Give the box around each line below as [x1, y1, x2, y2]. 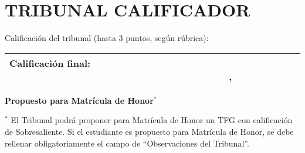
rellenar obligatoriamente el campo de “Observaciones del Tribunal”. [5, 137, 249, 149]
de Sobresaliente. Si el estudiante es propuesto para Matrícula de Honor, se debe [5, 125, 294, 137]
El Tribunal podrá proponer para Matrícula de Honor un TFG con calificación [11, 114, 293, 126]
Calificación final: [9, 56, 91, 70]
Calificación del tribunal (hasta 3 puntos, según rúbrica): [5, 32, 209, 44]
